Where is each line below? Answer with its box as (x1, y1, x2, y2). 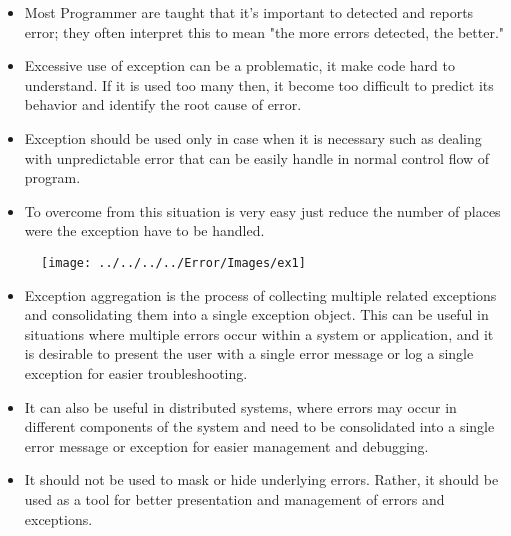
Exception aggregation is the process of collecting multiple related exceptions (24, 284, 497, 305)
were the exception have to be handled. (24, 220, 265, 241)
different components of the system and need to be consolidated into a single (24, 416, 495, 437)
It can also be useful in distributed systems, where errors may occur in (24, 396, 457, 417)
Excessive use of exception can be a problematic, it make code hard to (24, 55, 455, 76)
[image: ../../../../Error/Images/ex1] (41, 255, 306, 270)
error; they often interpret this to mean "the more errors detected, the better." (24, 21, 505, 42)
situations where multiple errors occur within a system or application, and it (24, 323, 494, 344)
